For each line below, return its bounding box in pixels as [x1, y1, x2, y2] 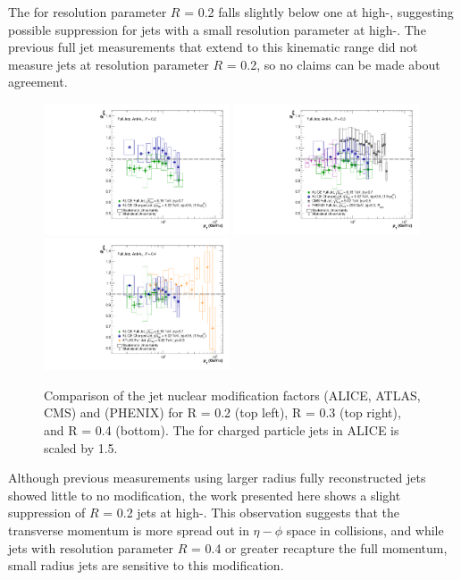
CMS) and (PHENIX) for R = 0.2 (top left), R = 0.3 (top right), [44, 403, 401, 422]
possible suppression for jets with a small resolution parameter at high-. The [8, 20, 426, 38]
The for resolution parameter [8, 3, 167, 21]
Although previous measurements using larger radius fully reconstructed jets [8, 468, 426, 487]
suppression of [8, 503, 86, 522]
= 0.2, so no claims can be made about [226, 55, 440, 73]
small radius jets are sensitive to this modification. [8, 556, 284, 575]
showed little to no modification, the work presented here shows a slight [8, 485, 401, 504]
